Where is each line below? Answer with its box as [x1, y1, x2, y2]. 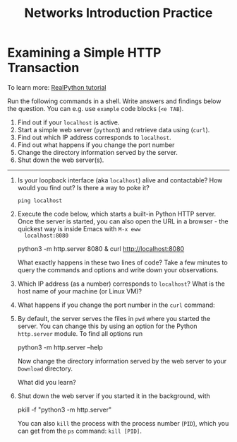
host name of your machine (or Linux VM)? [17, 286, 142, 295]
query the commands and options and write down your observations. [17, 265, 219, 274]
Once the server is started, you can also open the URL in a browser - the [17, 217, 229, 226]
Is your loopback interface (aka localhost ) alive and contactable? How [17, 175, 223, 185]
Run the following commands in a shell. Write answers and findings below [7, 97, 221, 105]
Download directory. [17, 364, 73, 373]
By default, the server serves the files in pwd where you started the [17, 314, 211, 322]
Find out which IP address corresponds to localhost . [17, 133, 171, 141]
